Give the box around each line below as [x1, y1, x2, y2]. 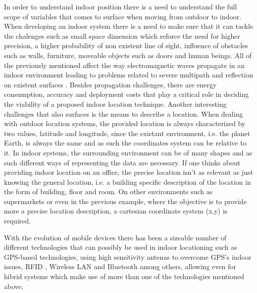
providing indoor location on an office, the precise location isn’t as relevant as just [4, 167, 253, 177]
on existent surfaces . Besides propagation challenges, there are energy [4, 79, 217, 89]
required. [4, 216, 31, 226]
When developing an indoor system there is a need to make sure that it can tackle [4, 21, 254, 31]
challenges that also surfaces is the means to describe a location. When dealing [4, 108, 243, 119]
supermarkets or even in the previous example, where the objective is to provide [4, 196, 247, 206]
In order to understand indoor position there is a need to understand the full [4, 1, 237, 11]
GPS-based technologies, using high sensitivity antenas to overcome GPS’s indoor [4, 251, 252, 262]
